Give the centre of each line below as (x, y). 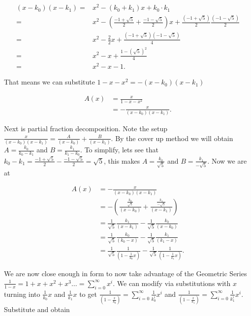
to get (88, 294)
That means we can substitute (49, 82)
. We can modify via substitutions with (172, 283)
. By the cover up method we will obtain (172, 138)
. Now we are (227, 160)
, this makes (122, 160)
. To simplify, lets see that (119, 149)
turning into (22, 294)
